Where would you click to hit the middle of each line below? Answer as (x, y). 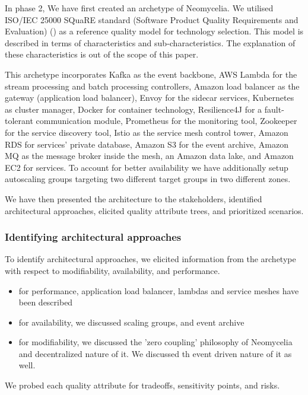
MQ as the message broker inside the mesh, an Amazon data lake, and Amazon (149, 156)
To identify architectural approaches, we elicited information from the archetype (150, 259)
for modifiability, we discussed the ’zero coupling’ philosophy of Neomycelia (155, 342)
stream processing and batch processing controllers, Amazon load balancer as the (152, 86)
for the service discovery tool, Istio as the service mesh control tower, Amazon (147, 132)
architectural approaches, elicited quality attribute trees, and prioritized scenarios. (154, 210)
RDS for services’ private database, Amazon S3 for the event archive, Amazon (147, 144)
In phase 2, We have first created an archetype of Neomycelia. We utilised (139, 8)
